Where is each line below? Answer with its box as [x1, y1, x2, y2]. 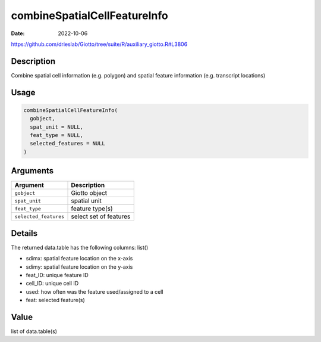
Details [11, 228, 38, 238]
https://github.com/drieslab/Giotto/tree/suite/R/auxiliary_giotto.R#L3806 [11, 41, 188, 48]
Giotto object [71, 189, 108, 197]
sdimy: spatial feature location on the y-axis [26, 263, 133, 271]
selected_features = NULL [30, 140, 105, 147]
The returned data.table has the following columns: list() [11, 244, 149, 251]
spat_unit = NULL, [30, 123, 83, 130]
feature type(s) [71, 204, 113, 213]
